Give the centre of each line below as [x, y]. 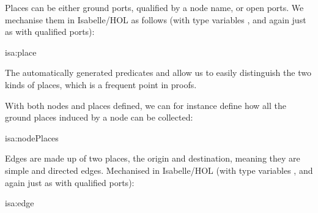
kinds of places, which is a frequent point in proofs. [101, 84]
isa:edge [20, 203]
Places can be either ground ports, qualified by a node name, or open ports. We [154, 7]
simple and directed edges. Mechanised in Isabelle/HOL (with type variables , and [159, 170]
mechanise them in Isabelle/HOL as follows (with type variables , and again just [156, 19]
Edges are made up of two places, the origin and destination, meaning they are [153, 158]
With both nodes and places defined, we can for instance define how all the [146, 105]
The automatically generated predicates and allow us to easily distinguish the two [158, 73]
